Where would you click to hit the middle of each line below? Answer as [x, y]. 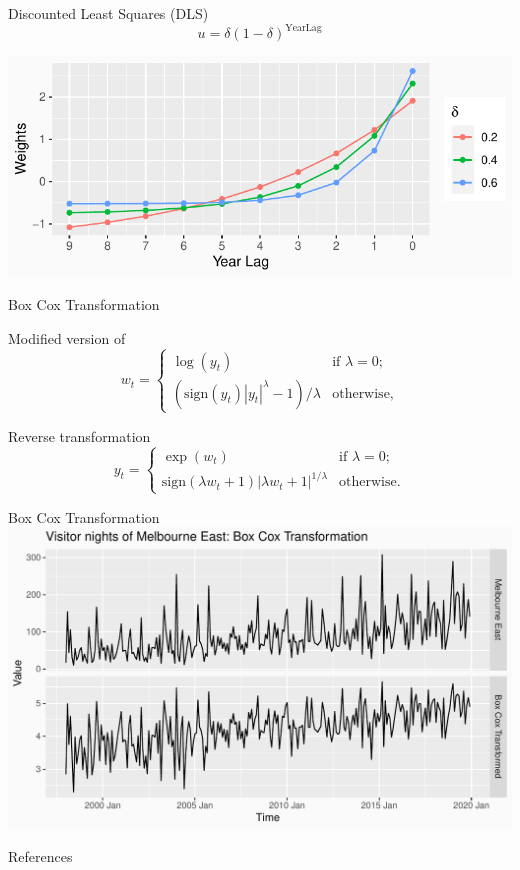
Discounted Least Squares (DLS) [108, 13]
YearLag [303, 27]
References [40, 856]
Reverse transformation [79, 435]
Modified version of [67, 337]
